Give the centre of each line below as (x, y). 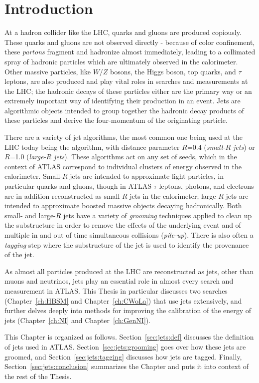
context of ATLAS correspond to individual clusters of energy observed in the (123, 166)
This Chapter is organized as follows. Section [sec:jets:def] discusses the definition (129, 337)
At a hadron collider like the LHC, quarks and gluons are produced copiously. (123, 32)
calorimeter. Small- (33, 176)
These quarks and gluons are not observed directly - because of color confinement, (130, 42)
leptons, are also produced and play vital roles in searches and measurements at (126, 81)
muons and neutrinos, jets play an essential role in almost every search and (119, 281)
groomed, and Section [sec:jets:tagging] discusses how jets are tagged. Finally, (123, 356)
